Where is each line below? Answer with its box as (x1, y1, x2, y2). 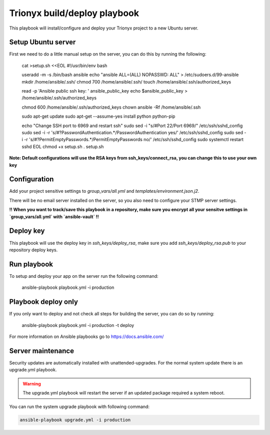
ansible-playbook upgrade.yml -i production (19, 417, 131, 423)
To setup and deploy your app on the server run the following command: (9, 273, 158, 279)
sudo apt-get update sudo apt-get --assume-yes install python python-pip (21, 113, 175, 120)
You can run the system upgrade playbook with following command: (9, 403, 150, 410)
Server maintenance (9, 346, 74, 355)
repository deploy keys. (9, 247, 58, 253)
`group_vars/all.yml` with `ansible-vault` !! (9, 213, 99, 220)
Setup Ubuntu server (9, 38, 76, 47)
